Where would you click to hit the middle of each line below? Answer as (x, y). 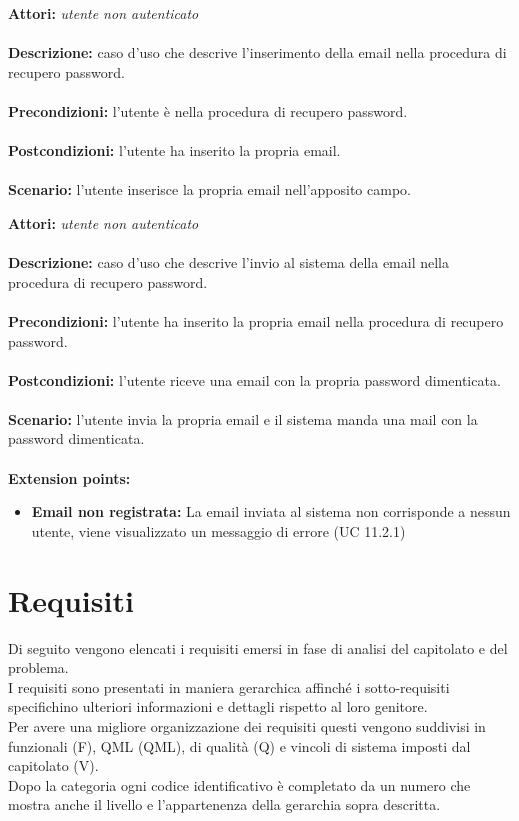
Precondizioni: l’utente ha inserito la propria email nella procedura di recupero (256, 320)
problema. (38, 667)
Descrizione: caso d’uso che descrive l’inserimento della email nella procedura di (257, 52)
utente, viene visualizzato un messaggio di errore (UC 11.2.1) (218, 530)
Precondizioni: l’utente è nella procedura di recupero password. (208, 110)
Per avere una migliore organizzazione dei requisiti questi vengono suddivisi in (247, 725)
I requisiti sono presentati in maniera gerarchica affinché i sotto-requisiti (229, 686)
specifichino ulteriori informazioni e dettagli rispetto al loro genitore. (218, 706)
